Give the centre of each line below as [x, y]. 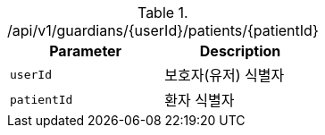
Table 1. [162, 13]
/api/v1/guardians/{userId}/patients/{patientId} [163, 30]
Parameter [86, 51]
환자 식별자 [200, 100]
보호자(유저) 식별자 [225, 75]
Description [240, 51]
